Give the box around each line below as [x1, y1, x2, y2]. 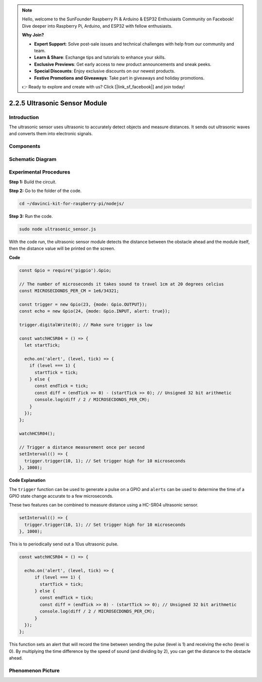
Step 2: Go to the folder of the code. [9, 188, 82, 194]
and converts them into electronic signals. [9, 131, 93, 137]
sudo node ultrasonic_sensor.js [19, 227, 97, 232]
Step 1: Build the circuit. [9, 179, 57, 185]
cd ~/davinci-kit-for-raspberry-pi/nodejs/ [19, 201, 125, 207]
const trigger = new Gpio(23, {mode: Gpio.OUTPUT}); [19, 301, 147, 307]
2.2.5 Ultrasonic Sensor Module [9, 99, 108, 107]
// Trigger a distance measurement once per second [19, 444, 145, 450]
